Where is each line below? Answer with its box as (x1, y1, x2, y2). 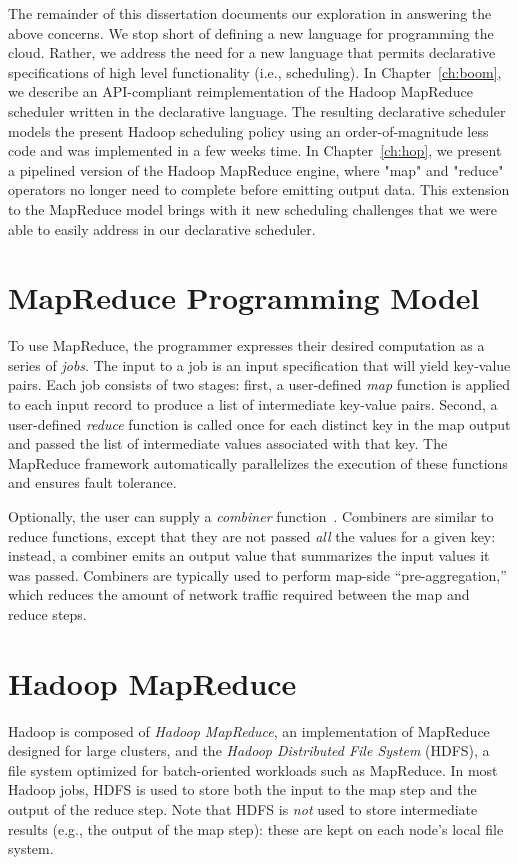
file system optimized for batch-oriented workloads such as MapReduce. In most (8, 759, 498, 780)
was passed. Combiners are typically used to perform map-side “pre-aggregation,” (8, 564, 507, 585)
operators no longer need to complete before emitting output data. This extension (8, 179, 510, 200)
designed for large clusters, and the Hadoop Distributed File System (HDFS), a (8, 740, 490, 761)
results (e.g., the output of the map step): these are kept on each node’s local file (8, 818, 504, 839)
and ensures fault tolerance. (8, 472, 177, 493)
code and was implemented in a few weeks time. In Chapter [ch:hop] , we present (8, 140, 502, 161)
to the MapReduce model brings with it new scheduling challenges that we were (8, 198, 497, 219)
